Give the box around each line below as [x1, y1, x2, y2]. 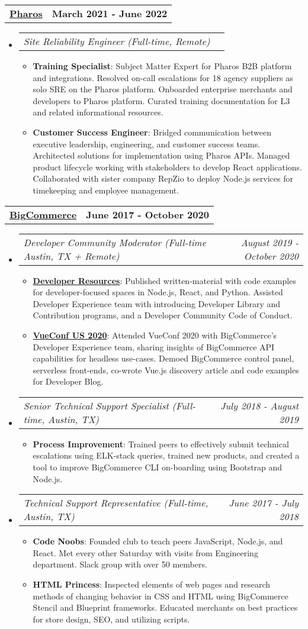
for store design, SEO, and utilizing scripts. [33, 612, 190, 625]
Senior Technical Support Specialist [23, 398, 169, 412]
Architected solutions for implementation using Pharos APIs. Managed [33, 149, 290, 162]
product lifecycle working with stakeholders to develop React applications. [33, 160, 302, 173]
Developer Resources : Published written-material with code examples [33, 274, 296, 286]
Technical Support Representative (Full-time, [23, 496, 208, 510]
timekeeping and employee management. [33, 183, 179, 196]
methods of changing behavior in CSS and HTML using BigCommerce [33, 589, 288, 602]
